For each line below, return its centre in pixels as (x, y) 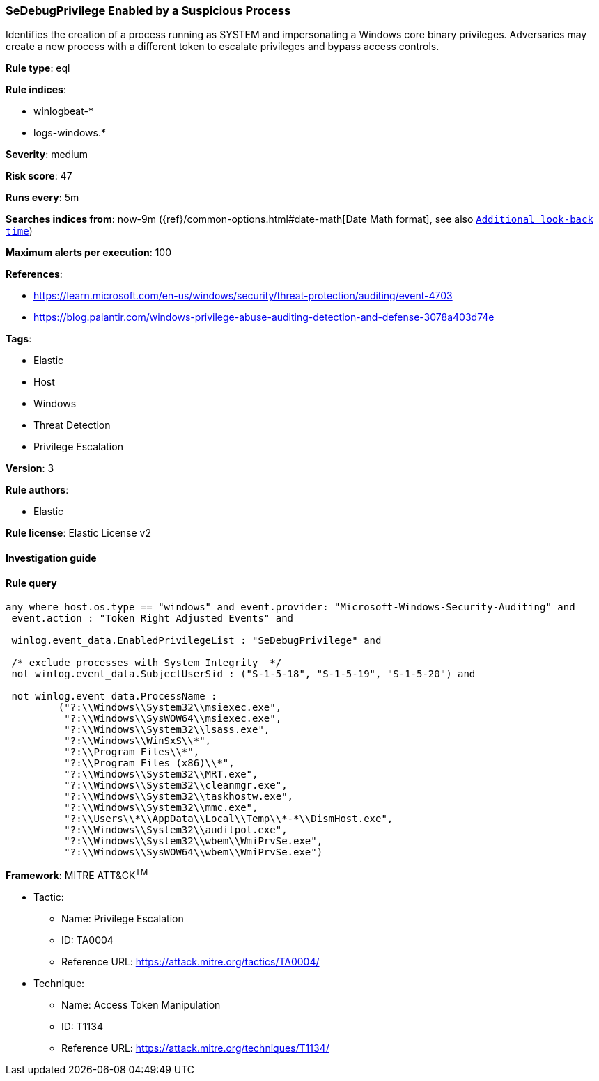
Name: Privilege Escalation (123, 918)
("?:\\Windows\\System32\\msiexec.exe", (170, 708)
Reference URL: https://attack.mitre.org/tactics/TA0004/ (190, 961)
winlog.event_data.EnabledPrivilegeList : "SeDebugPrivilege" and (196, 641)
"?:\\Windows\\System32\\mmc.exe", (161, 808)
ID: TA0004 (87, 940)
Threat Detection (72, 425)
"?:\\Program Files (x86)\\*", (149, 763)
